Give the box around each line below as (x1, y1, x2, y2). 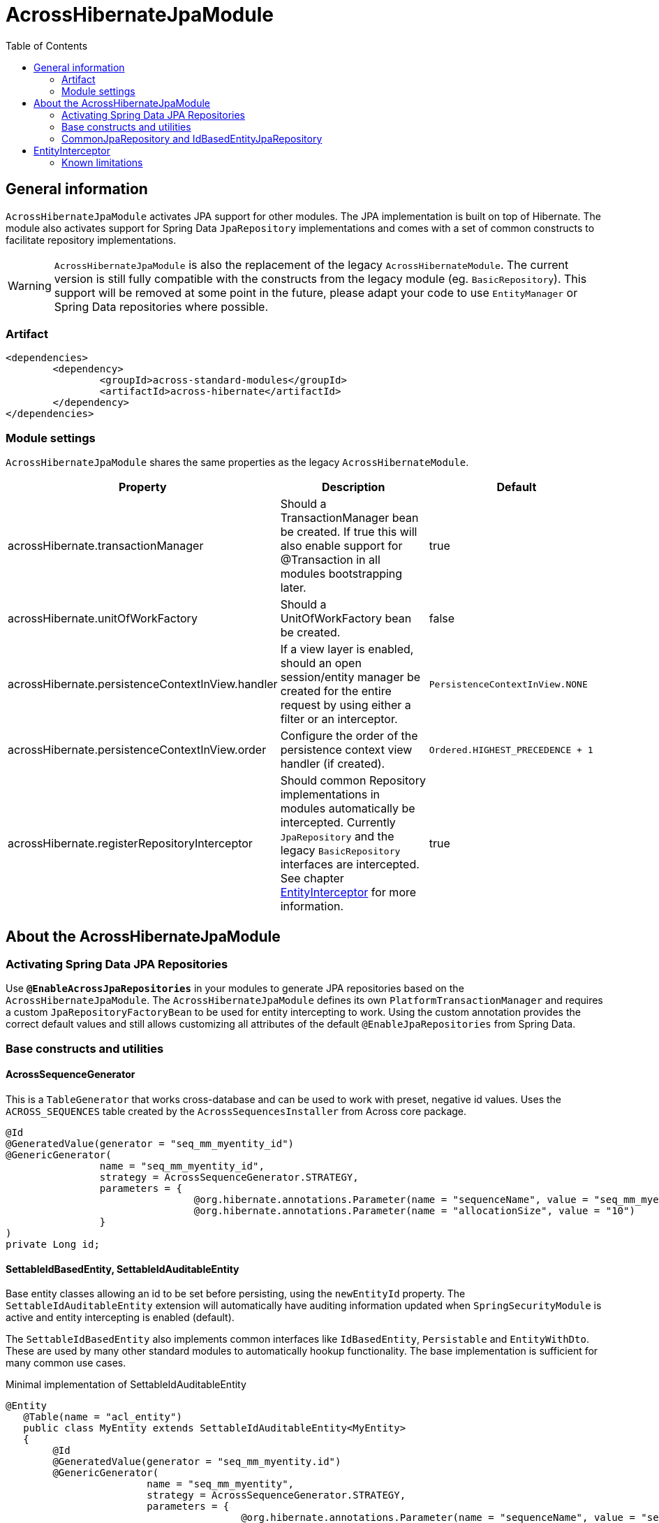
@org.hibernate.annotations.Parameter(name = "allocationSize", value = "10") (193, 1204, 635, 1216)
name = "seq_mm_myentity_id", (99, 1160, 265, 1172)
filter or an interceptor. (280, 712, 398, 727)
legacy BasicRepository (280, 843, 401, 858)
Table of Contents (6, 39, 88, 52)
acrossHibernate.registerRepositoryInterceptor (8, 836, 253, 851)
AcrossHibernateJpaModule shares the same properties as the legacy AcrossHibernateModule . (6, 456, 469, 469)
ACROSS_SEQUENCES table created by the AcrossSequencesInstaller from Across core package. (6, 1105, 467, 1117)
